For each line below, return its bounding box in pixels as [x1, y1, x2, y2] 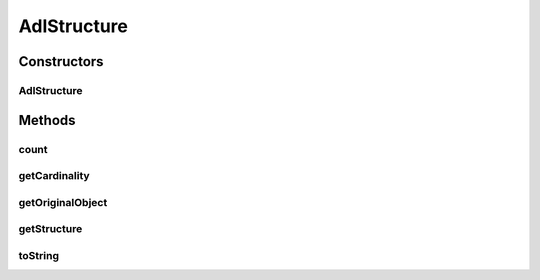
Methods [18, 111, 76, 129]
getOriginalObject [18, 195, 108, 209]
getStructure [18, 222, 83, 236]
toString [18, 248, 60, 262]
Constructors [18, 53, 104, 70]
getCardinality [18, 169, 90, 183]
